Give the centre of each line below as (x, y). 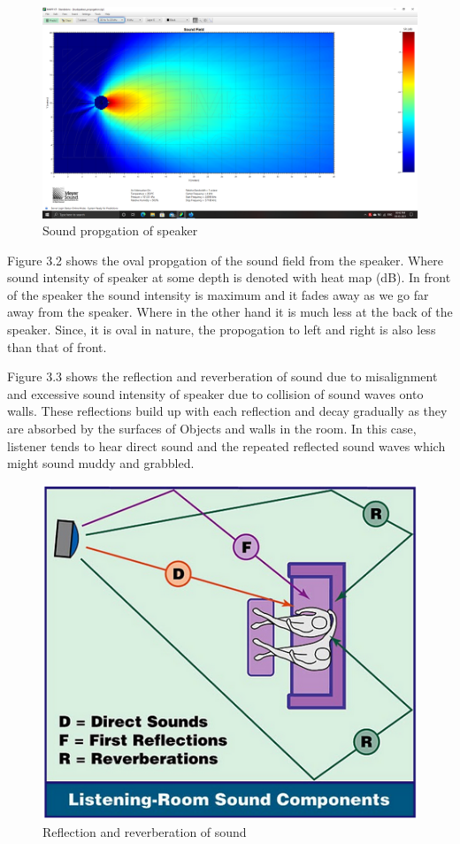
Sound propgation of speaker (120, 230)
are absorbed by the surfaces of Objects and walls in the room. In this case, (212, 429)
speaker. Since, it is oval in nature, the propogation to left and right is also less (222, 330)
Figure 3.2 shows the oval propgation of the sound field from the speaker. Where (226, 260)
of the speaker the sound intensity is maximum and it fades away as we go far (218, 294)
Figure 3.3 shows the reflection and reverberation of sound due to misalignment (222, 376)
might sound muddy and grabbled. (101, 463)
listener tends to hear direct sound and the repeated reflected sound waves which (226, 445)
